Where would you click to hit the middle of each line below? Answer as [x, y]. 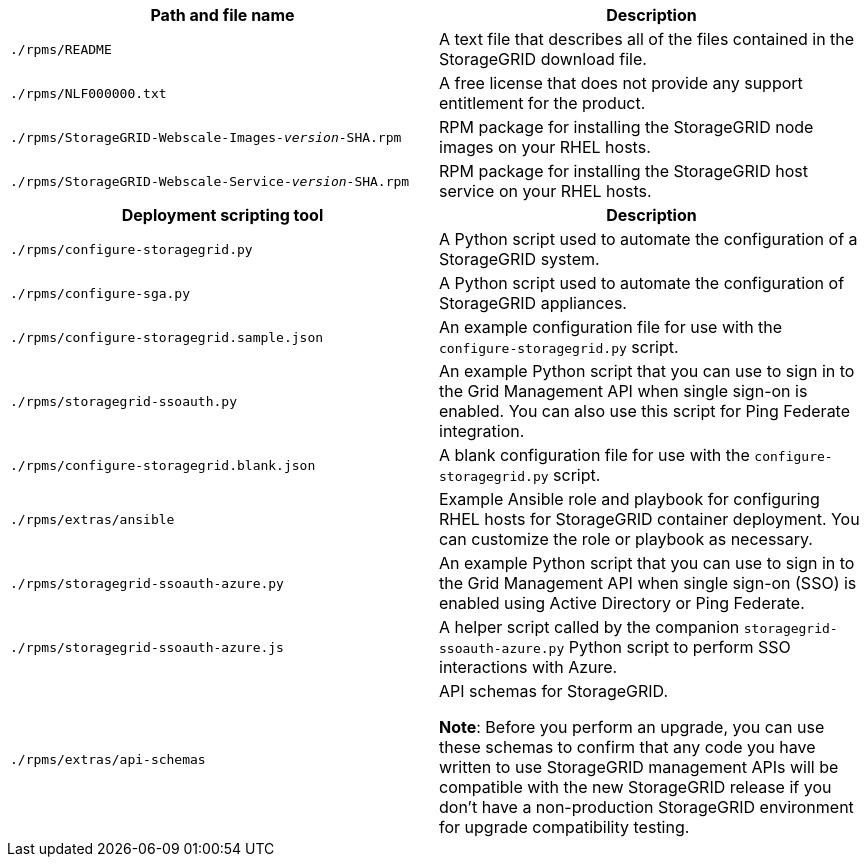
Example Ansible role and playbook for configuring [629, 499]
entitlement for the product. [542, 103]
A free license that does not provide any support [621, 83]
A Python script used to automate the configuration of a [648, 239]
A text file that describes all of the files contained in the [647, 39]
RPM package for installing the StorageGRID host [623, 171]
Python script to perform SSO [679, 647]
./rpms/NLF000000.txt [88, 93]
